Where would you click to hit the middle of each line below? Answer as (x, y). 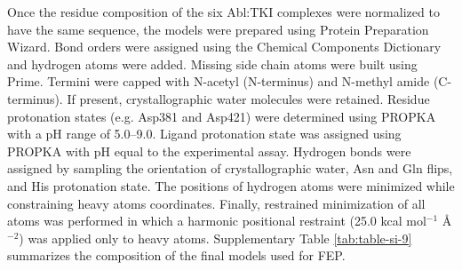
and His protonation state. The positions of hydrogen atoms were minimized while (231, 185)
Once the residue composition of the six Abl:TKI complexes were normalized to (223, 12)
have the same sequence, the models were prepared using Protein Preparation (218, 29)
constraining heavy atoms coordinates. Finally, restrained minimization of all (216, 203)
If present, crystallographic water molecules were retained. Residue (248, 98)
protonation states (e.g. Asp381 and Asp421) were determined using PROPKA (222, 116)
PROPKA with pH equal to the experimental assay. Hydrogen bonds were (209, 151)
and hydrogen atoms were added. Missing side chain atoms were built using (212, 64)
